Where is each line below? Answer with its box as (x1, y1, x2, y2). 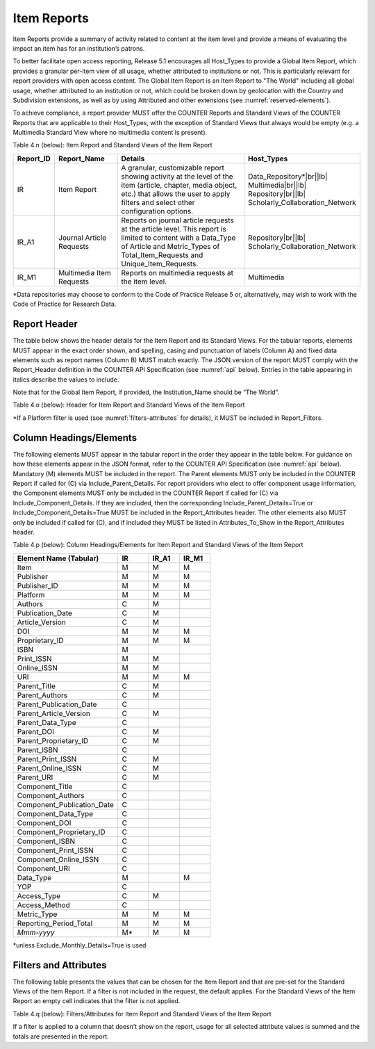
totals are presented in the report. (12, 1032, 109, 1041)
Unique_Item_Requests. (121, 259, 199, 268)
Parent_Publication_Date (17, 699, 97, 709)
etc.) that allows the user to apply (121, 188, 231, 198)
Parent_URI (17, 772, 53, 782)
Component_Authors (17, 790, 85, 800)
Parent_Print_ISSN (17, 754, 77, 764)
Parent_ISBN (17, 745, 58, 754)
